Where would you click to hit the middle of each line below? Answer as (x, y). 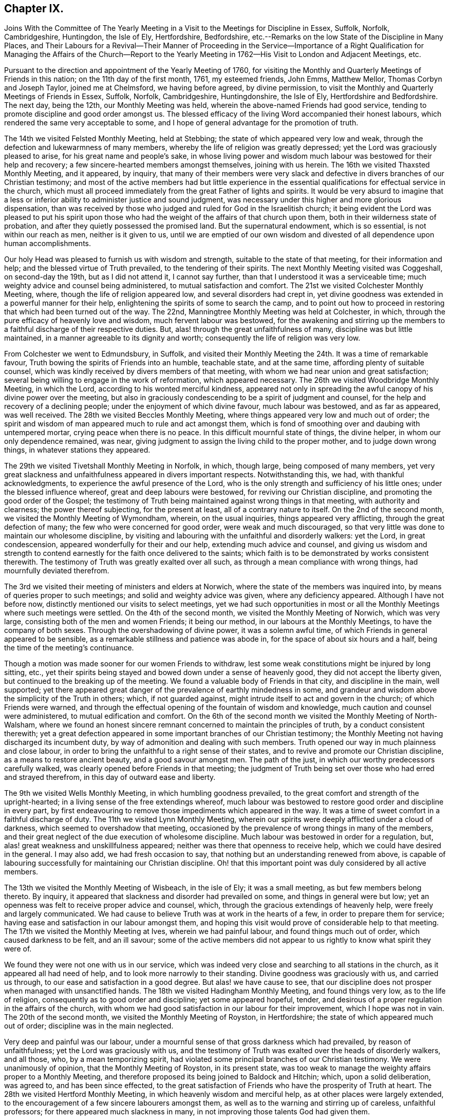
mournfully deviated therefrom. (57, 571)
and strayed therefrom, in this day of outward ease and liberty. (110, 777)
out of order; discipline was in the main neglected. (89, 1026)
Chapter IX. (34, 8)
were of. (18, 949)
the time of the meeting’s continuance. (69, 648)
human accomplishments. (48, 244)
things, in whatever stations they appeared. (77, 450)
